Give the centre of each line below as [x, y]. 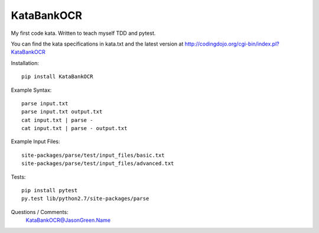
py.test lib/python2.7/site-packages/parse [85, 199]
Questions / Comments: [40, 212]
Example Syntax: [31, 90]
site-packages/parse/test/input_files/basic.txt [93, 155]
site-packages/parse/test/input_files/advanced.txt [98, 164]
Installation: [25, 63]
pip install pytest [50, 190]
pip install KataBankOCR [57, 77]
